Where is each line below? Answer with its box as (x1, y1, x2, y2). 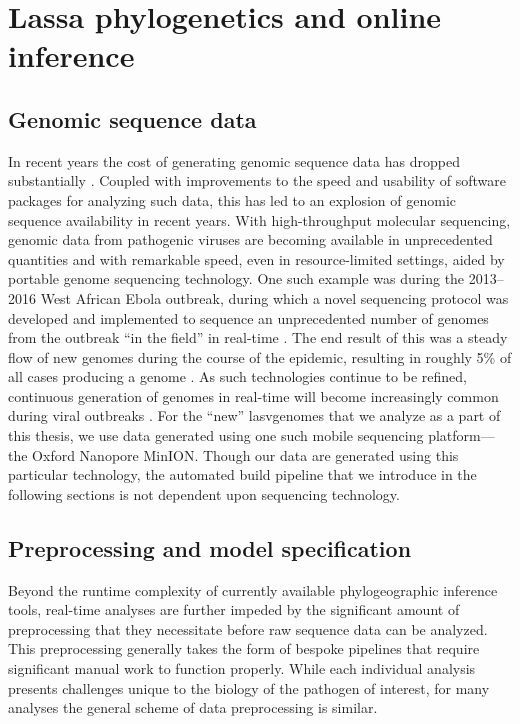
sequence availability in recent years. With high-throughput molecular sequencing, (8, 209, 511, 230)
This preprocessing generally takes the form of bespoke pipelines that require (8, 638, 480, 659)
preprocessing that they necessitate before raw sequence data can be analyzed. (8, 618, 488, 639)
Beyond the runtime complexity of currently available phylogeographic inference (8, 579, 498, 600)
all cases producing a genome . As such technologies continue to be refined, (8, 366, 467, 387)
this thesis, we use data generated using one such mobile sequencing (8, 425, 424, 446)
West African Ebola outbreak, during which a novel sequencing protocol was (40, 287, 509, 308)
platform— (428, 425, 495, 446)
